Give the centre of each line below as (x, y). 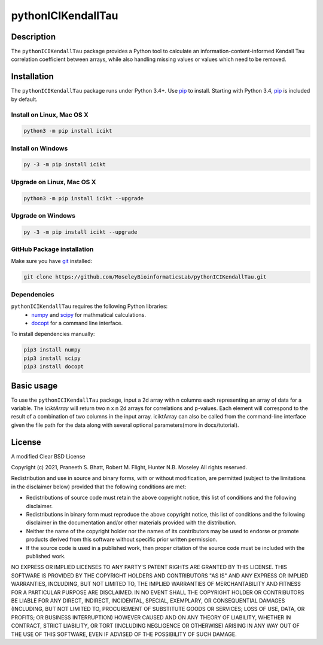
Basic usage (34, 386)
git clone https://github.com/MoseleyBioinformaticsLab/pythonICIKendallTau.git (145, 277)
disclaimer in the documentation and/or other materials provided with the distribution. (131, 522)
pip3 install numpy (52, 350)
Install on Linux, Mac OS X (50, 115)
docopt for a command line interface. (77, 323)
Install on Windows (39, 148)
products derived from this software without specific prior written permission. (122, 539)
